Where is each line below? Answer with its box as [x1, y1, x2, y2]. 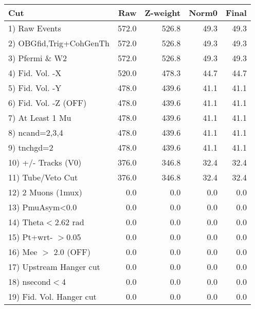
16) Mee [8, 246, 38, 258]
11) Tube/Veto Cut [8, 171, 78, 183]
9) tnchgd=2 [8, 141, 53, 153]
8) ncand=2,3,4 [8, 126, 63, 138]
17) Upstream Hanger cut [8, 261, 100, 272]
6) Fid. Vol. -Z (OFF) [8, 97, 87, 108]
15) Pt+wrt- [8, 231, 53, 243]
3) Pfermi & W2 [8, 52, 67, 64]
